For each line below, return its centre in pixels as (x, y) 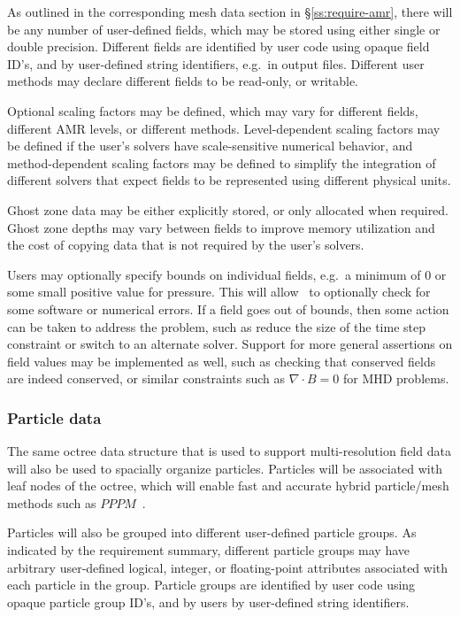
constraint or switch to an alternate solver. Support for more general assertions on (230, 344)
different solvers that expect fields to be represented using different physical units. (229, 180)
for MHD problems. (396, 378)
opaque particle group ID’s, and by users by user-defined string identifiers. (208, 602)
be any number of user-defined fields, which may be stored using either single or (224, 29)
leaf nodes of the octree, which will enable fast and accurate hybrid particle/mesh (228, 486)
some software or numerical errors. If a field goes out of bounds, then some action (228, 308)
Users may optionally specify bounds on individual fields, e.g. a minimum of (214, 274)
